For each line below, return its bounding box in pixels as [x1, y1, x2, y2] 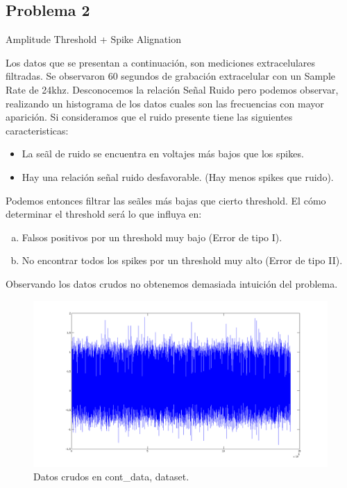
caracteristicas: [6, 123, 69, 137]
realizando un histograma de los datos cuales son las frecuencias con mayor [6, 96, 324, 110]
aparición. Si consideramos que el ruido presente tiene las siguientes [6, 110, 293, 124]
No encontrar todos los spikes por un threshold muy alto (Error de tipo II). [22, 253, 343, 268]
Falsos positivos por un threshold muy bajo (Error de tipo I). [22, 229, 282, 244]
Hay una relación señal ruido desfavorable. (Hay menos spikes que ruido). [22, 169, 334, 184]
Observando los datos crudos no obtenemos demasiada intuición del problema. [6, 276, 338, 290]
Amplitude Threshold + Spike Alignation [6, 32, 181, 46]
